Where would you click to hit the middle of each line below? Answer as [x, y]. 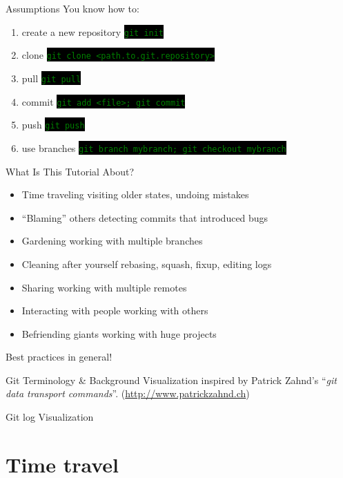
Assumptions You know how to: [72, 8]
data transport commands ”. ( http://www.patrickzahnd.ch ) [128, 393]
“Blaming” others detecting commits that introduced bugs [145, 217]
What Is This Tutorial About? [70, 171]
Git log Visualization [50, 417]
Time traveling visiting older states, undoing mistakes [135, 194]
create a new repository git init [93, 31]
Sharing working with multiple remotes [104, 287]
